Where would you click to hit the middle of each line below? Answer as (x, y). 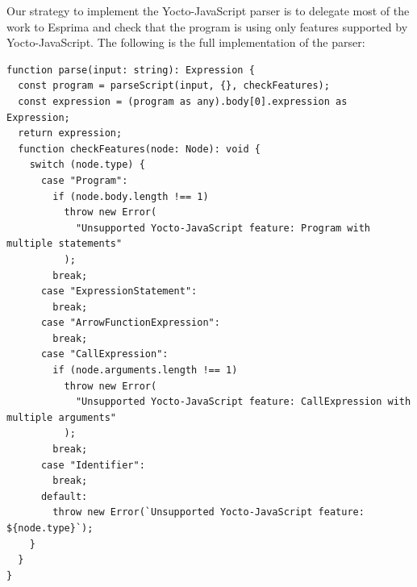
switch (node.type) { (87, 165)
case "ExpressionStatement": (119, 291)
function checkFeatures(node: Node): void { (139, 149)
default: (64, 496)
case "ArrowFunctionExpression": (130, 323)
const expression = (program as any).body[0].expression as (183, 101)
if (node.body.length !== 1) (131, 196)
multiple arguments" (62, 417)
